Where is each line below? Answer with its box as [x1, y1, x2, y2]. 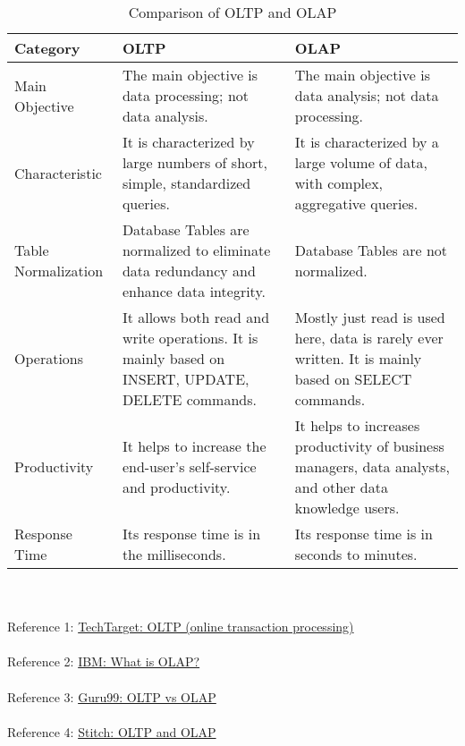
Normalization [14, 260, 104, 281]
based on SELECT [294, 369, 412, 389]
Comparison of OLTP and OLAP [128, 2, 337, 22]
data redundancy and [122, 260, 256, 281]
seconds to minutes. [294, 544, 418, 564]
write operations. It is [122, 327, 258, 348]
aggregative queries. [294, 193, 418, 214]
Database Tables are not [294, 240, 448, 260]
